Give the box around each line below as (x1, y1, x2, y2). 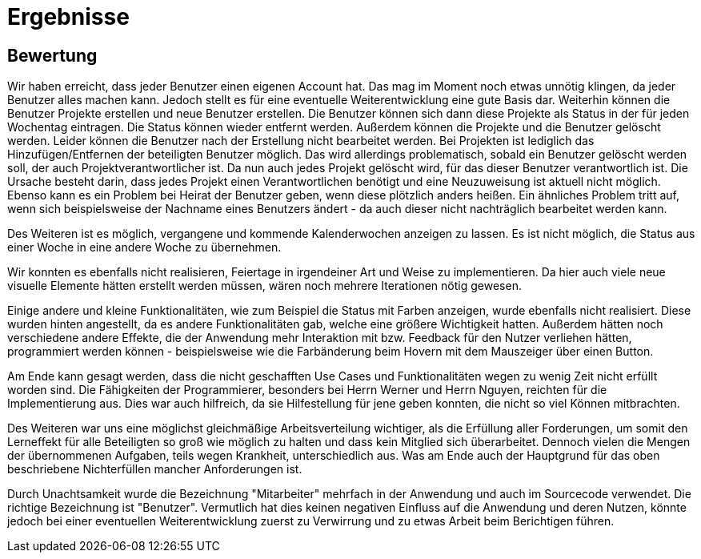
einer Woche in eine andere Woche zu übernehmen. (7, 240, 282, 255)
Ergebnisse (7, 3, 130, 30)
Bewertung (7, 45, 98, 66)
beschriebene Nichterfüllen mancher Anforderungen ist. (7, 462, 302, 477)
